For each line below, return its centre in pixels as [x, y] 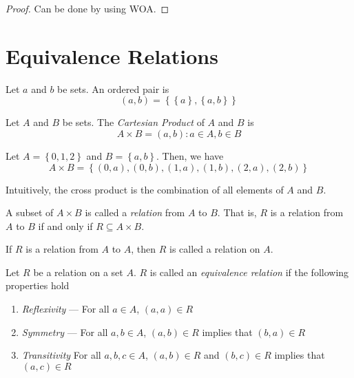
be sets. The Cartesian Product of [133, 122]
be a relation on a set [78, 272]
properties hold [38, 285]
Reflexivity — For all [65, 309]
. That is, [237, 212]
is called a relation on [215, 249]
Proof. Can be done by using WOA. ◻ [87, 8]
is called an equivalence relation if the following [249, 272]
